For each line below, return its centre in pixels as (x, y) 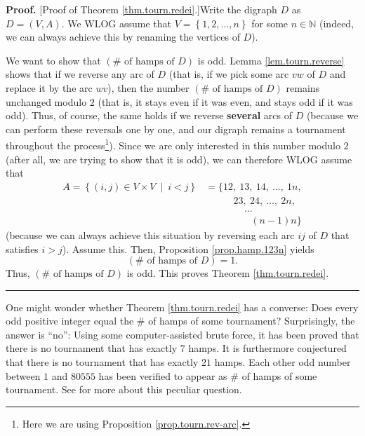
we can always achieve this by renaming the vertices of (123, 37)
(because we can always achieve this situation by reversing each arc (150, 234)
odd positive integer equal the (70, 321)
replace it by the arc (49, 87)
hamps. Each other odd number (283, 362)
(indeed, (337, 23)
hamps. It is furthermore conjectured (267, 348)
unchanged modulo (46, 101)
